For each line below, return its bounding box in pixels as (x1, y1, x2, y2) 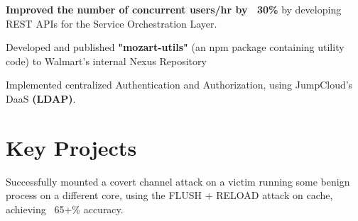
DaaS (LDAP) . (6, 91, 76, 106)
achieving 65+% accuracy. (6, 201, 124, 216)
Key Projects (6, 132, 137, 161)
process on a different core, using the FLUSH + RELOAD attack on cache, (6, 188, 333, 203)
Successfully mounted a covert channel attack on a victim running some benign (6, 174, 350, 188)
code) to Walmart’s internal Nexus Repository (6, 53, 207, 68)
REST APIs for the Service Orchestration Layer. (6, 16, 217, 30)
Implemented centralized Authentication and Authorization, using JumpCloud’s (6, 77, 353, 92)
